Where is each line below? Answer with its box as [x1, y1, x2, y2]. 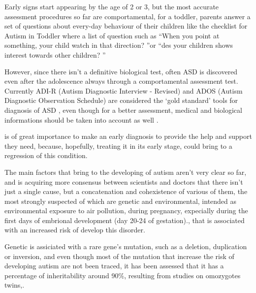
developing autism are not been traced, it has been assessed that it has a [4, 260, 224, 271]
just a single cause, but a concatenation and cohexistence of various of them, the [4, 186, 248, 196]
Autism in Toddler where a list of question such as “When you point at [4, 30, 220, 40]
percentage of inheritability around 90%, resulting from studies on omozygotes [4, 270, 241, 280]
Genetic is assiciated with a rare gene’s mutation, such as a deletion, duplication [4, 241, 247, 252]
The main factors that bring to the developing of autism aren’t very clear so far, [4, 166, 247, 177]
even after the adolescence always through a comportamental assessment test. [4, 76, 238, 86]
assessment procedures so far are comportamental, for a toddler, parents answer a [4, 11, 251, 21]
